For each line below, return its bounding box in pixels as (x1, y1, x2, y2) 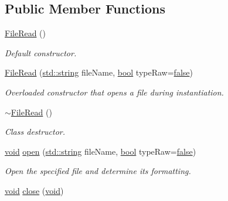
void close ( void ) (5, 184, 64, 196)
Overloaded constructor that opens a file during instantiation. (5, 86, 224, 98)
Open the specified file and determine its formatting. (5, 165, 191, 177)
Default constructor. (5, 46, 77, 59)
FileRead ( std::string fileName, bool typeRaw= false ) (5, 66, 193, 79)
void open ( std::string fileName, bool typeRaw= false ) (5, 145, 196, 157)
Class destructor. (5, 125, 66, 138)
